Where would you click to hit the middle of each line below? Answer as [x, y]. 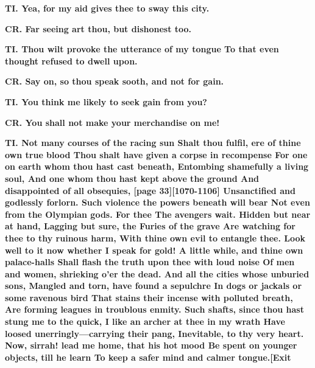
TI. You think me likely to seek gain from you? [106, 101]
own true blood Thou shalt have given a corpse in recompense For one [156, 154]
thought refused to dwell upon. [71, 61]
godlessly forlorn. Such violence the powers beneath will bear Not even [157, 202]
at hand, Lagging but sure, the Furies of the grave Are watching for [150, 226]
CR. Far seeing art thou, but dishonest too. [98, 28]
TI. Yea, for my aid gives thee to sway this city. [107, 8]
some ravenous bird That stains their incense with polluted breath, [149, 297]
